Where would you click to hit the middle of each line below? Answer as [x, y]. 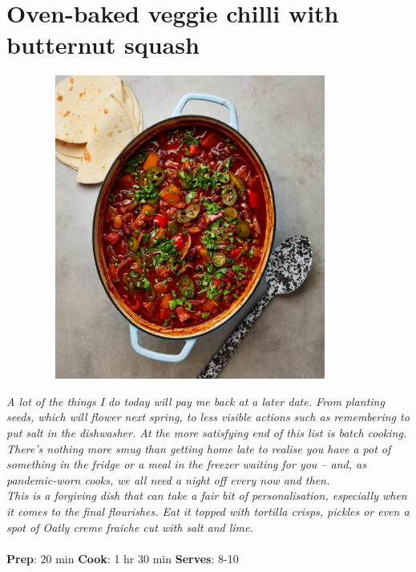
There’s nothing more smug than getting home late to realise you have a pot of [199, 448]
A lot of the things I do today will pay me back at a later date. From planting [196, 401]
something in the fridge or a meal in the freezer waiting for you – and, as [186, 464]
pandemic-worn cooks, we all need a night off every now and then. [168, 479]
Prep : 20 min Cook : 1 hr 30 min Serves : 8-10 [123, 558]
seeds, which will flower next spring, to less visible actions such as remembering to [208, 417]
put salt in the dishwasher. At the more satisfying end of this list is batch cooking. [207, 433]
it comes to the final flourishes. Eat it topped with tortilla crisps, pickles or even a [208, 511]
